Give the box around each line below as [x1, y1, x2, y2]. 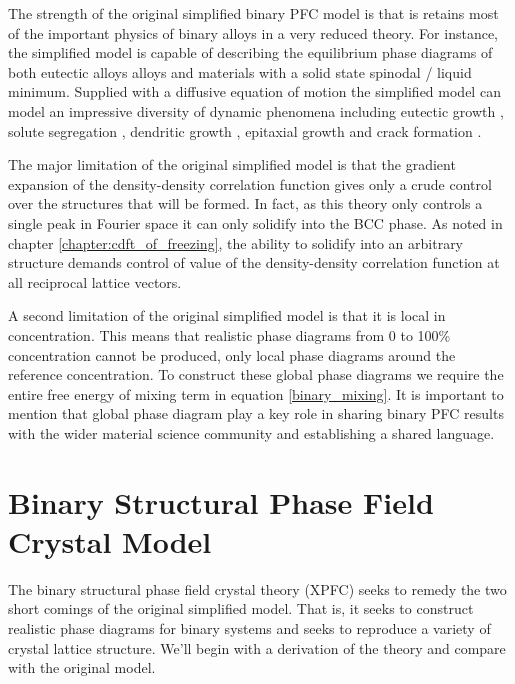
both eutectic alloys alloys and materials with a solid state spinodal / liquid [8, 61, 472, 82]
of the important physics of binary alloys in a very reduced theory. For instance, [8, 22, 498, 43]
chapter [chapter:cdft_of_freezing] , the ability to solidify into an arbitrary [8, 232, 464, 253]
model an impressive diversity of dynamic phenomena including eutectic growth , [8, 100, 504, 121]
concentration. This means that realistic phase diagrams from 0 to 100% [8, 324, 451, 345]
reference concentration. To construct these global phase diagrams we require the [8, 364, 504, 385]
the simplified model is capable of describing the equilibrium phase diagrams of [8, 42, 493, 63]
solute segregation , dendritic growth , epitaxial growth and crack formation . [8, 120, 482, 141]
